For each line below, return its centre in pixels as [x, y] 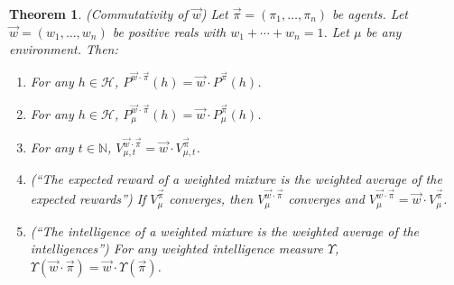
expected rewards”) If [88, 199]
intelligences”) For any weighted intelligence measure [176, 248]
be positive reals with [169, 31]
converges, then [211, 199]
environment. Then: [64, 49]
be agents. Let [371, 14]
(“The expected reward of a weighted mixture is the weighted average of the [236, 179]
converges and [326, 199]
